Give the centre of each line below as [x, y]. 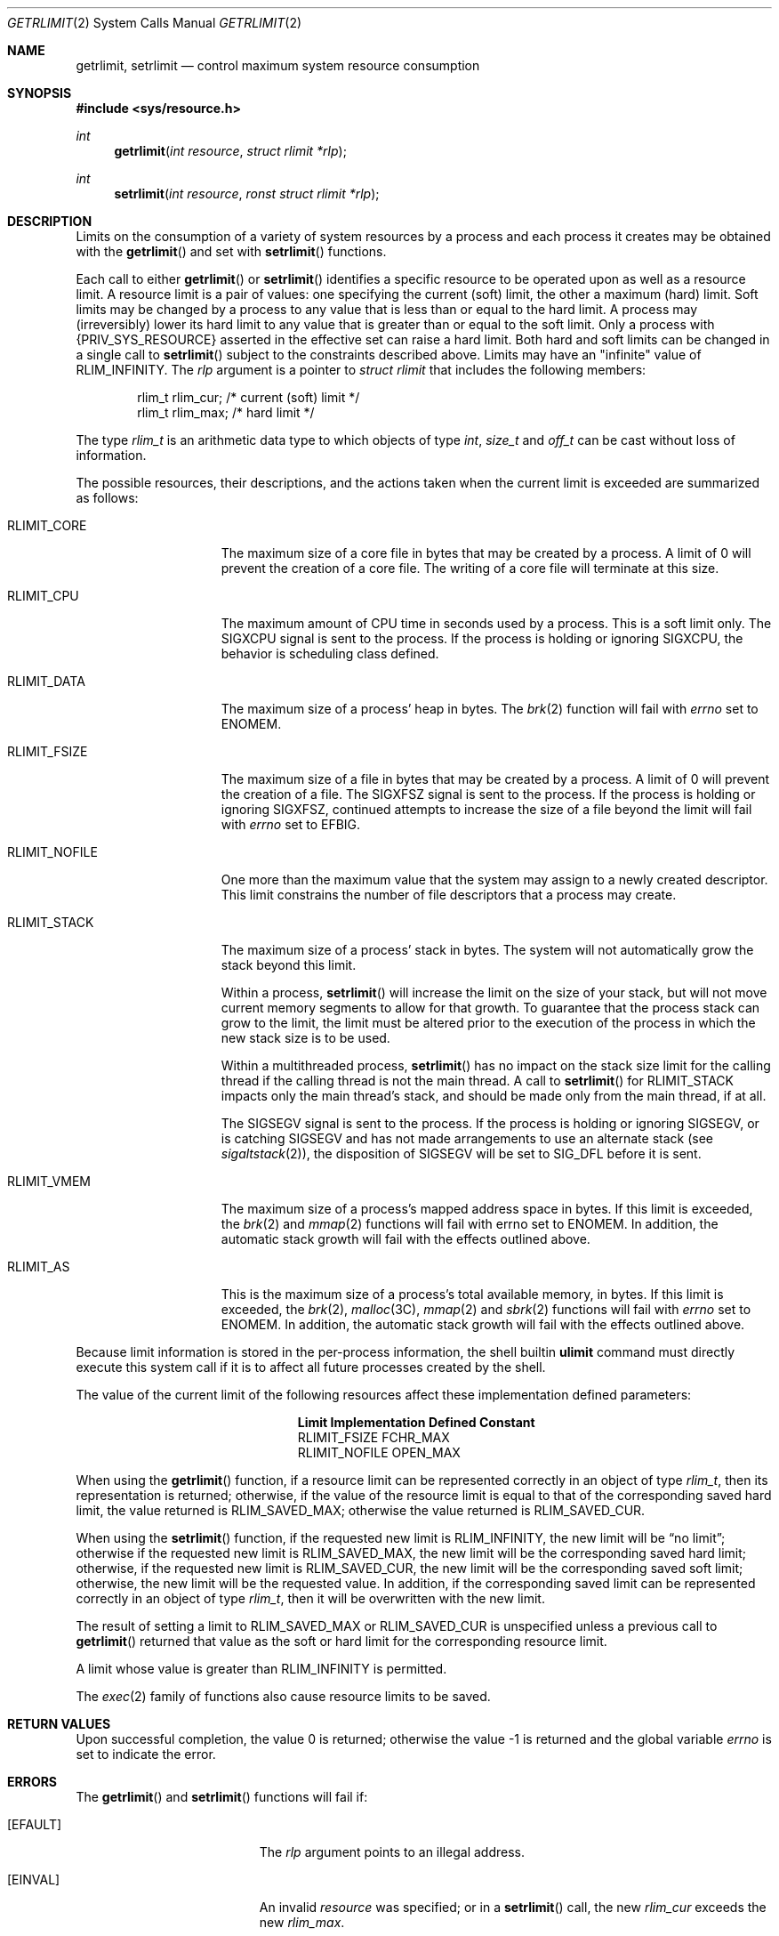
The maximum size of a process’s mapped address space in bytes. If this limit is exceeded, [487, 1209]
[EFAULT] [35, 1824]
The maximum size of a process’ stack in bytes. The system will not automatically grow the [487, 950]
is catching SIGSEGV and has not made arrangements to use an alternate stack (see [467, 1138]
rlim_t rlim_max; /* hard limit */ [226, 412]
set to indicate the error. [146, 1754]
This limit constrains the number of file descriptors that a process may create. [449, 895]
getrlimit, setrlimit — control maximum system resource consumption [278, 65]
